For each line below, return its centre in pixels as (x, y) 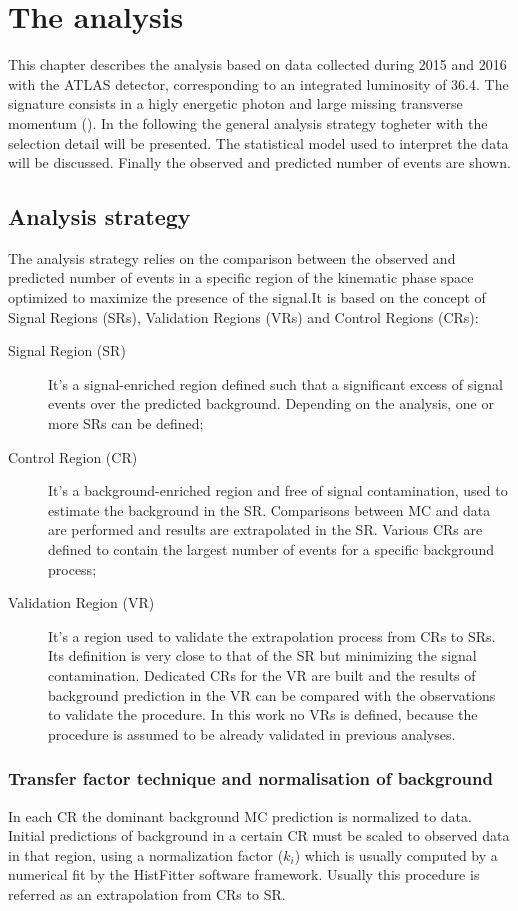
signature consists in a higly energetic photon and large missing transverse (235, 103)
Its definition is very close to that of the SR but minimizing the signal (262, 655)
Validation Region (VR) (81, 602)
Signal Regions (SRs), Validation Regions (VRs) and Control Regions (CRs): (243, 316)
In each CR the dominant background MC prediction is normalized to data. (240, 815)
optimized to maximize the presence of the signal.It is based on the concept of (247, 297)
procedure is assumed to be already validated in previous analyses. (252, 733)
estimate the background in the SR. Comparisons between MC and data (269, 509)
